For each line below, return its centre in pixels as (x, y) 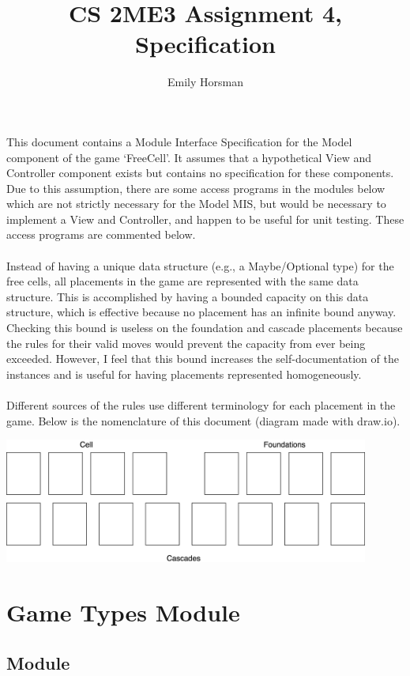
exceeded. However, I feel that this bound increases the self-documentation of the (203, 359)
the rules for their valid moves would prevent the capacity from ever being (186, 343)
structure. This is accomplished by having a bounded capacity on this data (188, 296)
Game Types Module (123, 612)
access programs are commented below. (101, 234)
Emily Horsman (205, 82)
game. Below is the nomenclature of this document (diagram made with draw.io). (203, 420)
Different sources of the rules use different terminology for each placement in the (201, 405)
